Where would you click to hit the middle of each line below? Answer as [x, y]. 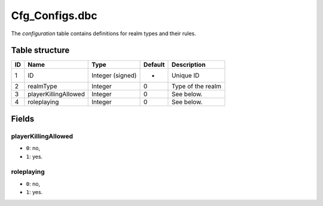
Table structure [40, 50]
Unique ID [185, 76]
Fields [23, 119]
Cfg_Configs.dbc [54, 16]
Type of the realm [196, 87]
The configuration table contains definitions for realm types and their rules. [104, 33]
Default [154, 64]
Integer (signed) [114, 76]
